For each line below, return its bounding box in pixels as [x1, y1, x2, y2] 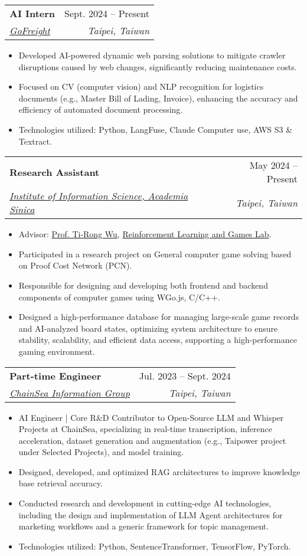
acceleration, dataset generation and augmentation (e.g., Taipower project [18, 434, 286, 446]
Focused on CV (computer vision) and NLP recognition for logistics [18, 80, 264, 93]
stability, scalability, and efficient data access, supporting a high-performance [18, 333, 297, 346]
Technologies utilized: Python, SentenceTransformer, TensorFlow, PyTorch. [18, 539, 291, 552]
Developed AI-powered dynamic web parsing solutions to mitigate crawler [18, 49, 286, 61]
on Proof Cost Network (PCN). [18, 259, 132, 272]
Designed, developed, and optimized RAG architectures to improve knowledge [18, 465, 301, 477]
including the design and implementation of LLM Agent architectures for [18, 508, 283, 521]
